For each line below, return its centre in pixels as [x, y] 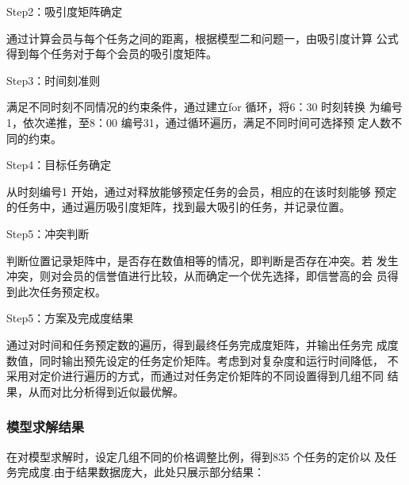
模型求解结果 [46, 427]
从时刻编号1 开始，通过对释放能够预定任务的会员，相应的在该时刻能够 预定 [202, 191]
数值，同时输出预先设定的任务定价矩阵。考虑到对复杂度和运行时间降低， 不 [203, 360]
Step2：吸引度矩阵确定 [65, 11]
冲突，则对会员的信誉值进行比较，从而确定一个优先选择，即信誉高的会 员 [197, 276]
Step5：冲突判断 [48, 233]
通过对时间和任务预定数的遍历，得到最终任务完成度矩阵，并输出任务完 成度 [203, 344]
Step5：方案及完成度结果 [70, 318]
